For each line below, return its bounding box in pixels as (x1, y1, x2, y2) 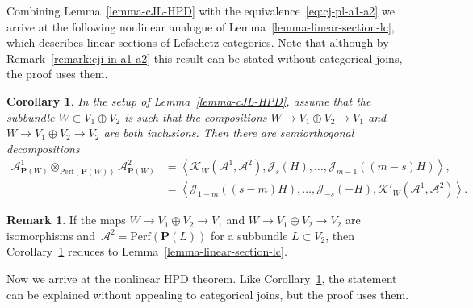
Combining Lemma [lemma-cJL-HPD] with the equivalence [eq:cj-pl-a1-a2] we (6, 2, 395, 19)
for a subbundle (211, 227, 288, 243)
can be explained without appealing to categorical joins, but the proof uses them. (6, 285, 409, 302)
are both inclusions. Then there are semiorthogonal (103, 124, 354, 141)
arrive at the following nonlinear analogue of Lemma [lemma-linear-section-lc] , (6, 18, 395, 35)
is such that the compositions (124, 108, 267, 125)
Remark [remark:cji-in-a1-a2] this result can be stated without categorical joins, (6, 49, 403, 66)
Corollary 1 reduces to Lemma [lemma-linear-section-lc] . (6, 243, 287, 260)
